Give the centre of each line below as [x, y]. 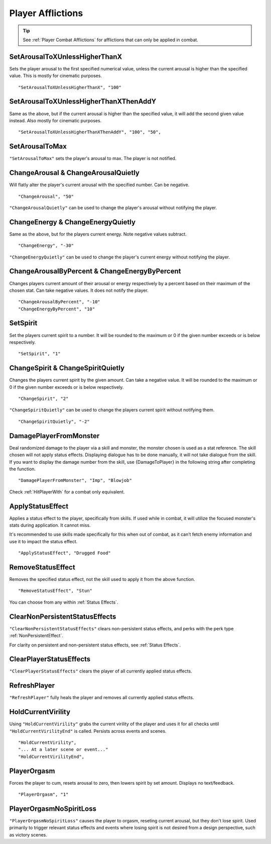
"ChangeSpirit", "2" [43, 399]
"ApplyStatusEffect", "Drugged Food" [65, 553]
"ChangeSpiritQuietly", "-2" [54, 421]
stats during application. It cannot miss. [50, 525]
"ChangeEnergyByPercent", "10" [57, 309]
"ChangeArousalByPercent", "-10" [59, 302]
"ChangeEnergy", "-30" [46, 246]
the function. [23, 469]
